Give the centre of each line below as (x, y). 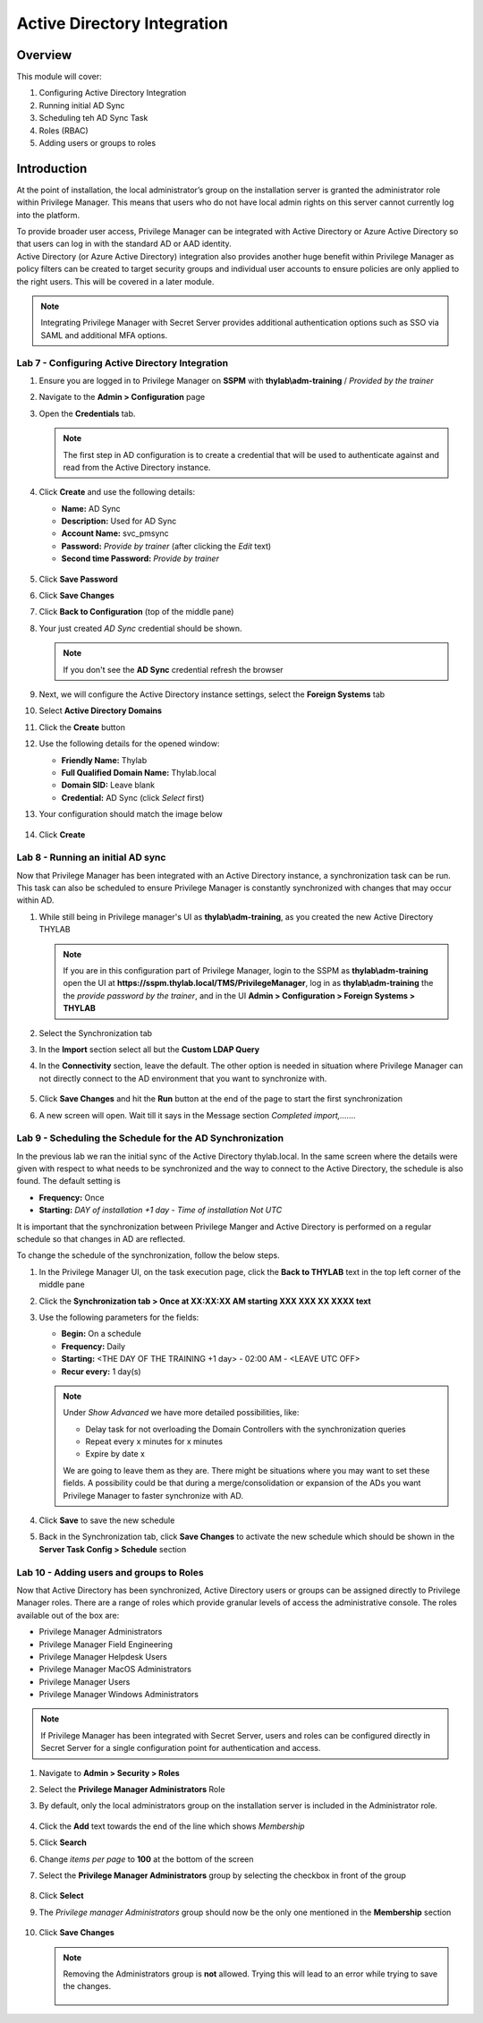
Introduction (52, 169)
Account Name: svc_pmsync (115, 533)
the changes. (87, 1986)
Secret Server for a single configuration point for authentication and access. (181, 1748)
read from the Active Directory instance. (137, 467)
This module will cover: (59, 77)
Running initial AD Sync (82, 105)
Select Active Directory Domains (101, 710)
